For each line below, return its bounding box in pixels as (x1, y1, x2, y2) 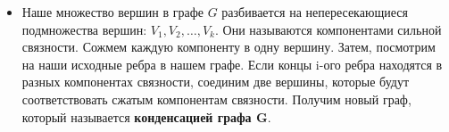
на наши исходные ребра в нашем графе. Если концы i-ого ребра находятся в (21, 54, 443, 73)
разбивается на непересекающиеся (221, 3, 408, 21)
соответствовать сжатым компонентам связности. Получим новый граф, (21, 89, 412, 108)
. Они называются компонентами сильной (214, 20, 442, 38)
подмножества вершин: (21, 20, 147, 38)
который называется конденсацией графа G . (21, 107, 271, 126)
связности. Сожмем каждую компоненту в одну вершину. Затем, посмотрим (21, 37, 436, 56)
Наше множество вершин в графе (21, 3, 204, 21)
